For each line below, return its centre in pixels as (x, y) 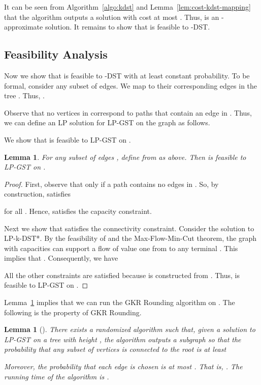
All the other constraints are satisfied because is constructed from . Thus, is (122, 275)
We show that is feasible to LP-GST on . (68, 139)
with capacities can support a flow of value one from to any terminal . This (121, 248)
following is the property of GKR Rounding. (73, 312)
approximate (24, 27)
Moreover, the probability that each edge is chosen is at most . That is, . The (123, 366)
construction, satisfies (38, 194)
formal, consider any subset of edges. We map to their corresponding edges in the (131, 85)
